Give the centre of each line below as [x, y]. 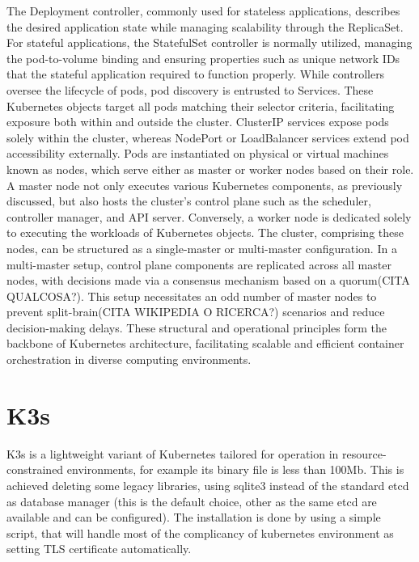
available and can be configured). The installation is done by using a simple [194, 517]
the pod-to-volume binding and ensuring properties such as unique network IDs [203, 58]
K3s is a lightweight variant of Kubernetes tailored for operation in [173, 453]
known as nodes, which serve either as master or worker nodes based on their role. [210, 169]
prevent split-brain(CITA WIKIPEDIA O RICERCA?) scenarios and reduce [196, 312]
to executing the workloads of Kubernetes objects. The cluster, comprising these [205, 232]
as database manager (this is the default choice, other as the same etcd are [192, 501]
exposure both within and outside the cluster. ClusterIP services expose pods [198, 122]
